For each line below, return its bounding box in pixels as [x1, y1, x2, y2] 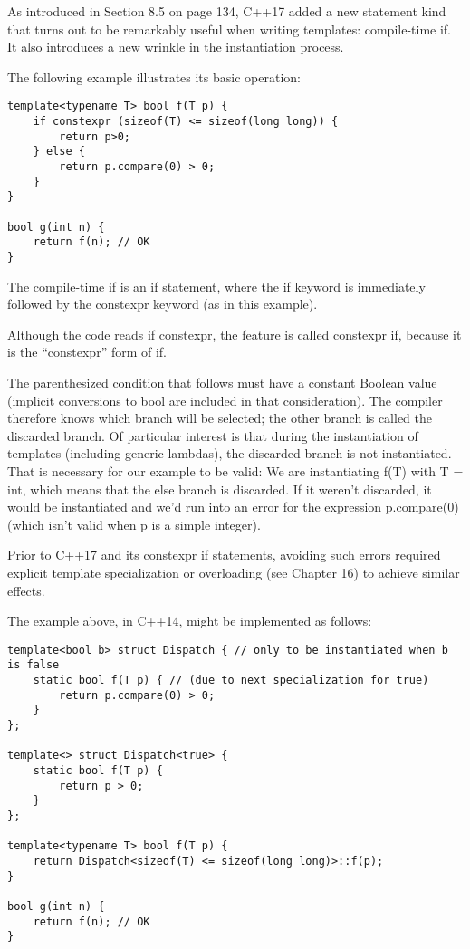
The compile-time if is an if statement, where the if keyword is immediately [7, 276, 426, 295]
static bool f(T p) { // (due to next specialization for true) [33, 674, 429, 686]
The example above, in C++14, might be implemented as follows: [7, 611, 372, 630]
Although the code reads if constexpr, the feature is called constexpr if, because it [7, 324, 462, 343]
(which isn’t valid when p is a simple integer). [7, 514, 261, 533]
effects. [7, 580, 45, 599]
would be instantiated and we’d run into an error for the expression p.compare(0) [7, 497, 459, 516]
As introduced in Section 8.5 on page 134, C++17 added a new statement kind [7, 2, 446, 20]
